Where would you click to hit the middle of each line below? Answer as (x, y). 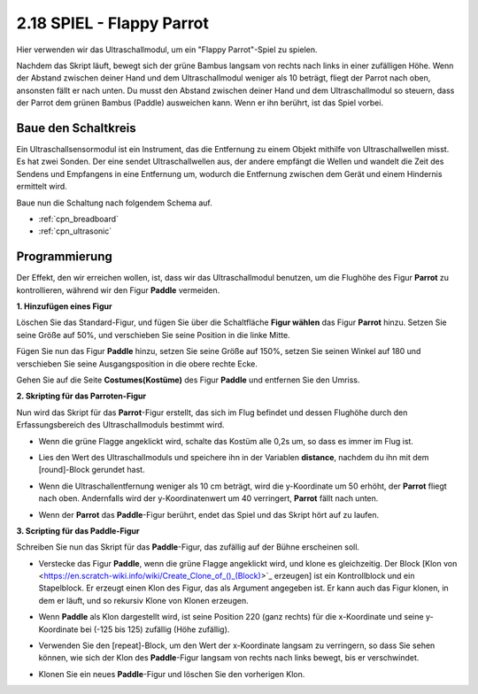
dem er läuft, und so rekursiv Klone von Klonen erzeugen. (143, 600)
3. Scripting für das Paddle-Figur (78, 530)
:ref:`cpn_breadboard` (79, 219)
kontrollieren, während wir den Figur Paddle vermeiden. (118, 290)
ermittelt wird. (42, 187)
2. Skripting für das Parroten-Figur (81, 396)
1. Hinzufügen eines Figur (64, 306)
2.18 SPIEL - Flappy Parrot (113, 23)
